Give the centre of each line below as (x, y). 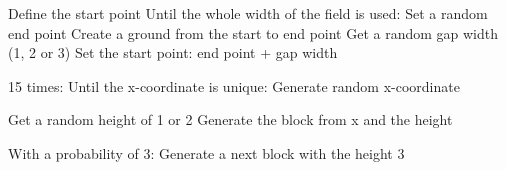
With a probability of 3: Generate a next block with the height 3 (206, 152)
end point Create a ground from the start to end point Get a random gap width (253, 32)
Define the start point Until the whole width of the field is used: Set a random (248, 13)
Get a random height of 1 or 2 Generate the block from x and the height (230, 119)
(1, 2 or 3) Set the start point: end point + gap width (173, 52)
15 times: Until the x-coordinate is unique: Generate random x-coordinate (234, 85)
